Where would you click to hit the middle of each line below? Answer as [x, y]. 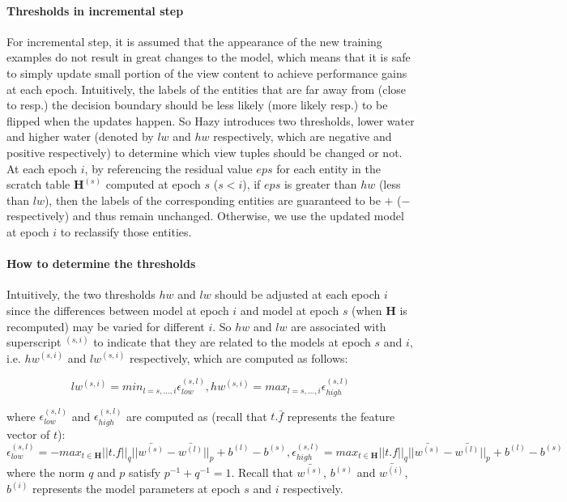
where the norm [46, 472]
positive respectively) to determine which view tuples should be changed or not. [205, 152]
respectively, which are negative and [303, 136]
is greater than [320, 184]
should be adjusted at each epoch [298, 294]
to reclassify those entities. [126, 231]
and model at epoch [290, 310]
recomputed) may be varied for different [106, 326]
